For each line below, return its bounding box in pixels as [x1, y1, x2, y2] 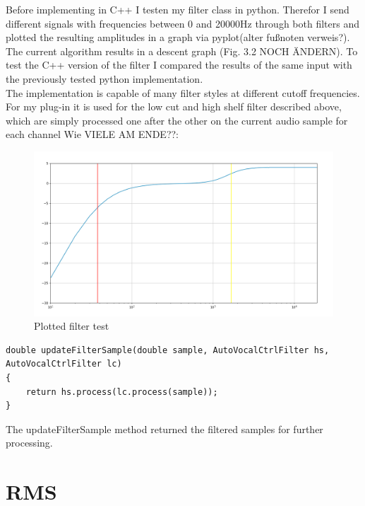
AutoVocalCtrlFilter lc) [6, 359, 122, 369]
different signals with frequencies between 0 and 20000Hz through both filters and [6, 16, 359, 30]
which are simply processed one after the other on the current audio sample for [6, 113, 348, 127]
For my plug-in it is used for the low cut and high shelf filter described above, [6, 99, 342, 114]
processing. [6, 435, 53, 450]
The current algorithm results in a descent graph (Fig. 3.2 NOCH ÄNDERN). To [6, 43, 358, 58]
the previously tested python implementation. [6, 71, 203, 86]
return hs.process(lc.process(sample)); [25, 386, 218, 397]
